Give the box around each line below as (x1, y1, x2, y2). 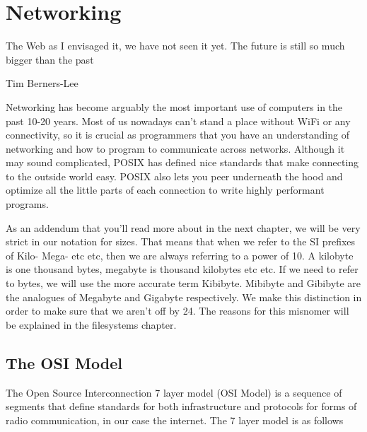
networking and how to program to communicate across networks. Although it (6, 141, 345, 156)
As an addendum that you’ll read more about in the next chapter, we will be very (6, 220, 361, 235)
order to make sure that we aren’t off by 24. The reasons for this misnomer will (6, 303, 349, 318)
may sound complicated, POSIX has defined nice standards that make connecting (6, 155, 359, 170)
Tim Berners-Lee (6, 76, 78, 91)
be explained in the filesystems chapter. (6, 317, 177, 332)
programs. (6, 197, 49, 211)
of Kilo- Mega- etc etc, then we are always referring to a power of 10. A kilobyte (6, 247, 354, 262)
